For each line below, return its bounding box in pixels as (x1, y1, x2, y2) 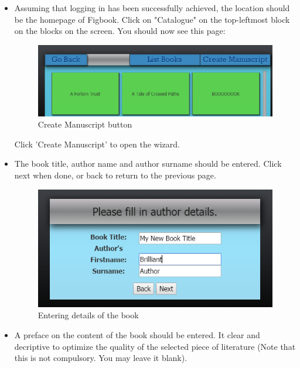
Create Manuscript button (37, 118, 132, 130)
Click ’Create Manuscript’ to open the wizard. (14, 137, 180, 150)
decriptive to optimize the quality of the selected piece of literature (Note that (14, 340, 296, 352)
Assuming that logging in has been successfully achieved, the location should (14, 2, 290, 13)
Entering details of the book (37, 309, 139, 321)
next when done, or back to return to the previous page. (14, 168, 216, 181)
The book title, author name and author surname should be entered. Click (14, 157, 282, 170)
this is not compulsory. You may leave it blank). (14, 352, 187, 364)
